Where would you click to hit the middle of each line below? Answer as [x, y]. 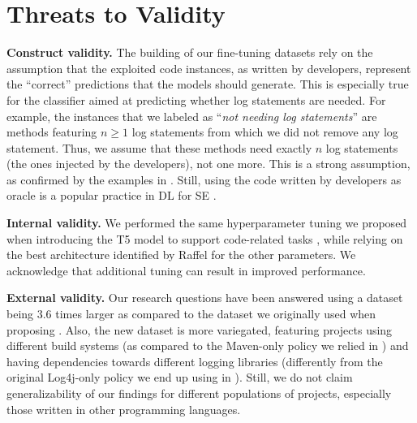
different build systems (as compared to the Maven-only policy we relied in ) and [208, 345]
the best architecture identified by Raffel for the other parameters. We [181, 255]
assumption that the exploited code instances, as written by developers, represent [209, 68]
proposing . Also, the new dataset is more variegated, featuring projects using [200, 329]
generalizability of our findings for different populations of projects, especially [199, 393]
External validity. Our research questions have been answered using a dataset [205, 298]
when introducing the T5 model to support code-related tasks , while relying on [205, 238]
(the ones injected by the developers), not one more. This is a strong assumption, [208, 164]
